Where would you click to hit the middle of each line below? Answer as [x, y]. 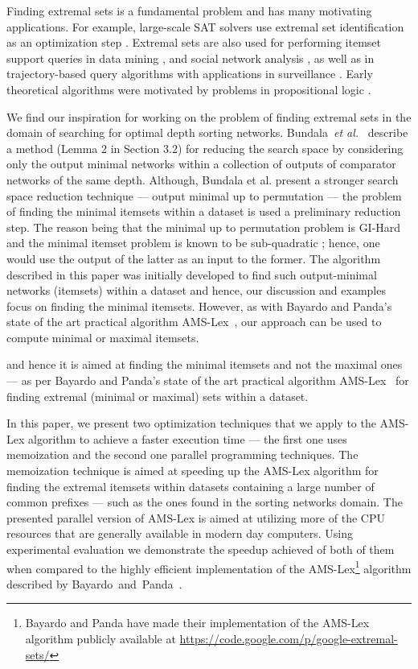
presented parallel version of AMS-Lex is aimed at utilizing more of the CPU [196, 517]
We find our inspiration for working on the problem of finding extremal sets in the [209, 116]
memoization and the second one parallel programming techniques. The [182, 454]
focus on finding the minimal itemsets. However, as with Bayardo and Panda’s [199, 306]
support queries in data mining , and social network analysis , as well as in [191, 58]
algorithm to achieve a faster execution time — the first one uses [188, 438]
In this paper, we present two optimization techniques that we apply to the [191, 423]
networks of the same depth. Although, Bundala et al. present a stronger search [203, 179]
